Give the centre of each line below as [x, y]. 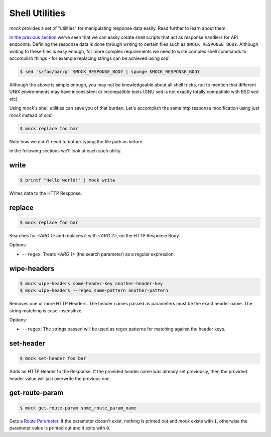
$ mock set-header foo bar [53, 359]
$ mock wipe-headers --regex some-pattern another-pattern [94, 291]
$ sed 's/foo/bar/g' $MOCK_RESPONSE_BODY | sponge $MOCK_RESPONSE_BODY [110, 72]
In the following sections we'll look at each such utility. [65, 151]
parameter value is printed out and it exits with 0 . [60, 428]
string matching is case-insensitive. [46, 311]
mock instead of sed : [31, 115]
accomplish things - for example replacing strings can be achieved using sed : [90, 58]
